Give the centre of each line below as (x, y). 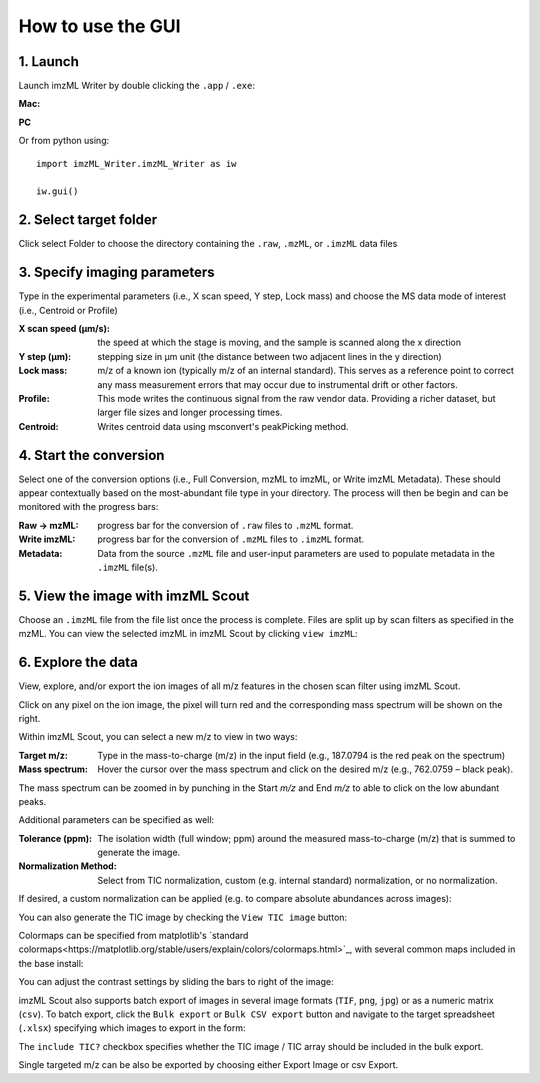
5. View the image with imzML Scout (134, 595)
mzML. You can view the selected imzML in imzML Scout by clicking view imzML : (188, 634)
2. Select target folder (88, 220)
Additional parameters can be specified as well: (116, 820)
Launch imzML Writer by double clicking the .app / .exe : (136, 86)
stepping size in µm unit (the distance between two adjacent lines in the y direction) (269, 356)
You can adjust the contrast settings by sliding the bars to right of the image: (176, 982)
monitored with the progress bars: (88, 507)
